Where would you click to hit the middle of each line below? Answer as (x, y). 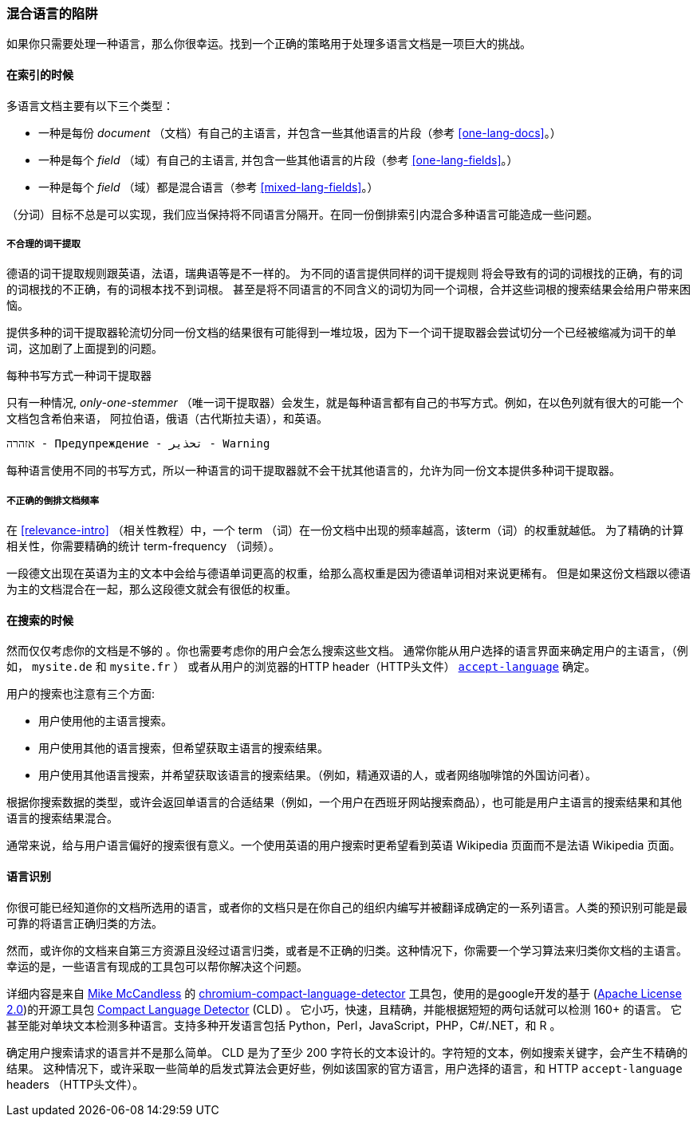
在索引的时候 (40, 74)
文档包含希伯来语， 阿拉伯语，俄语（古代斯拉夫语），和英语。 (167, 419)
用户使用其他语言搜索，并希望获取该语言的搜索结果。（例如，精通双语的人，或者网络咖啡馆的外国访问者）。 (317, 775)
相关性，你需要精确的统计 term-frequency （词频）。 (143, 546)
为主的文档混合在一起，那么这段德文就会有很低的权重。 (152, 589)
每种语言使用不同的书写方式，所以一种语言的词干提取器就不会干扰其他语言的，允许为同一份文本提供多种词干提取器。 (313, 471)
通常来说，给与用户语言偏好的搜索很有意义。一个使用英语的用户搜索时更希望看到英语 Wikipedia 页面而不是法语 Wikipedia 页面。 (344, 845)
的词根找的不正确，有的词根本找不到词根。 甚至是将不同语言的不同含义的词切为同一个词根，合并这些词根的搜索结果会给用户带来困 (348, 290)
